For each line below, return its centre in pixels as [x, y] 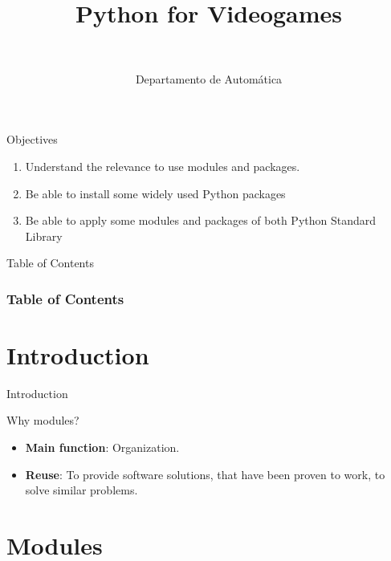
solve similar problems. [81, 490]
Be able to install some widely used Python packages [155, 193]
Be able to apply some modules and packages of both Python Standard [201, 220]
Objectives [32, 139]
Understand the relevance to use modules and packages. [163, 166]
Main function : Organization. [102, 447]
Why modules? [43, 420]
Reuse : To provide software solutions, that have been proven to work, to [205, 474]
